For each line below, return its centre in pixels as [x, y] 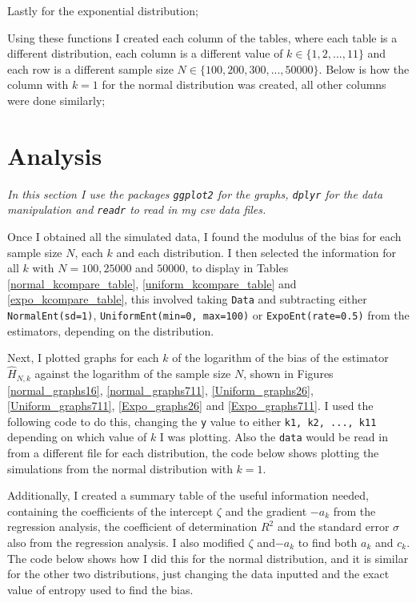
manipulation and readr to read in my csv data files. [137, 209]
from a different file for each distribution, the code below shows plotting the [193, 453]
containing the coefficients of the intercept [110, 511]
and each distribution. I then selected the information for [256, 252]
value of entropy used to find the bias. [100, 589]
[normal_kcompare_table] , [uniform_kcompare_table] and [152, 283]
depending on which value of [77, 437]
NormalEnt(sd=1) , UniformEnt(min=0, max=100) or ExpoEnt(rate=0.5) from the [208, 315]
